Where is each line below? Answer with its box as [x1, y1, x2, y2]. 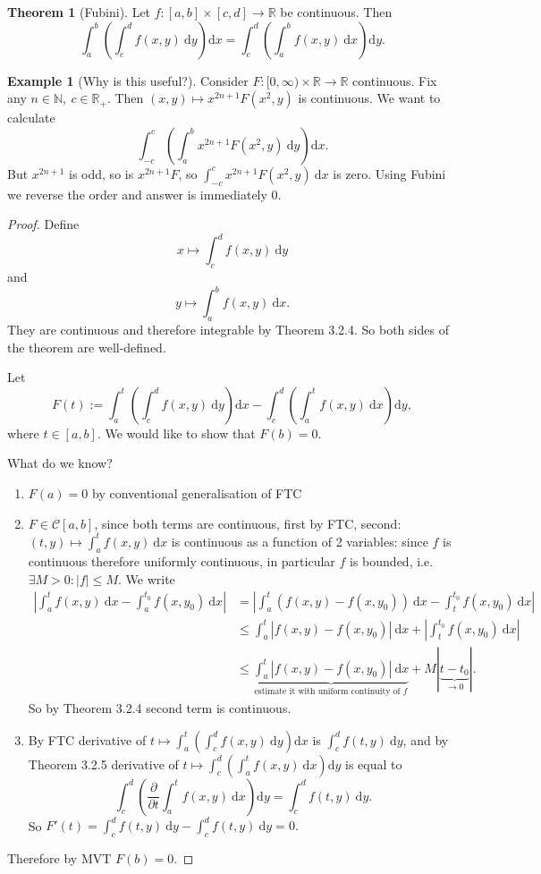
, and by [402, 730, 449, 749]
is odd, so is [69, 164, 134, 182]
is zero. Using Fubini [333, 164, 446, 182]
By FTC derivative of [28, 730, 147, 749]
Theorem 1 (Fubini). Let [7, 3, 151, 21]
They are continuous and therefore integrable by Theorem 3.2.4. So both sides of [7, 319, 449, 338]
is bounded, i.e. [350, 552, 434, 571]
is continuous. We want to [298, 89, 441, 107]
